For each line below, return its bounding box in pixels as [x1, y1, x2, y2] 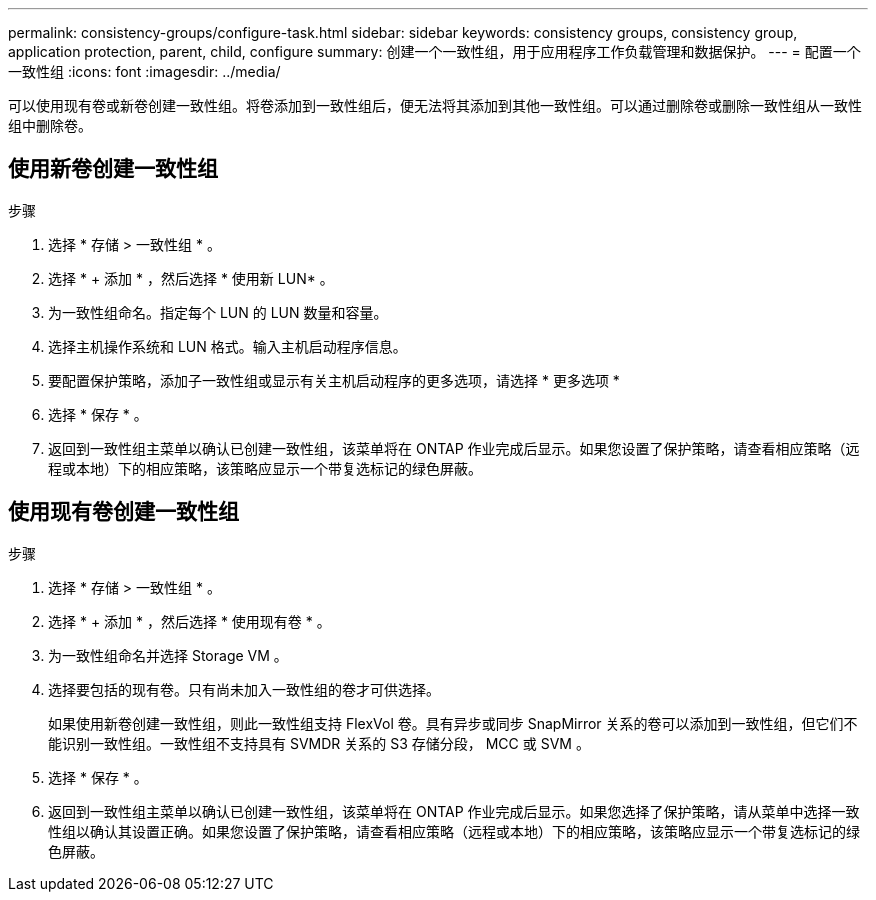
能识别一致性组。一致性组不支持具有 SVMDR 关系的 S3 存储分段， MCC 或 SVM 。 [48, 734, 590, 752]
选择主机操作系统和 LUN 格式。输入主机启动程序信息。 [48, 337, 407, 355]
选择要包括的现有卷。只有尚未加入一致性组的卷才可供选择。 [48, 680, 440, 698]
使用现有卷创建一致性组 [8, 499, 239, 525]
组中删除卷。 [8, 117, 92, 134]
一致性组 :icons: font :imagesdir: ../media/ [8, 63, 281, 80]
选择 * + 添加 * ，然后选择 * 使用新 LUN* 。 [48, 269, 334, 287]
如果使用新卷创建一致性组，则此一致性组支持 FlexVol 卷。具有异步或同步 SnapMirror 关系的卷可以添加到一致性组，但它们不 [48, 714, 858, 732]
